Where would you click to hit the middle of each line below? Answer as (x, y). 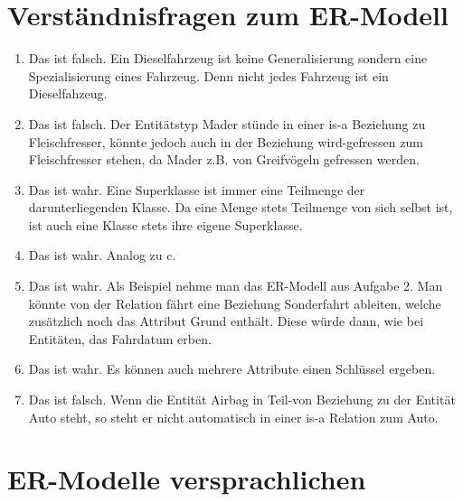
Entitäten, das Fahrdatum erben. (120, 338)
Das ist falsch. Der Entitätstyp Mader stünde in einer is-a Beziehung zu (227, 123)
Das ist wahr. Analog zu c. (102, 255)
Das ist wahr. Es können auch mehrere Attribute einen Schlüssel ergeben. (232, 369)
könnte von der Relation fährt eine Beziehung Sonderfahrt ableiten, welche (235, 303)
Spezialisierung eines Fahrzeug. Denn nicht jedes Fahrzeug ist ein (208, 75)
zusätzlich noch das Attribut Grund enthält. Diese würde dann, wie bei (226, 321)
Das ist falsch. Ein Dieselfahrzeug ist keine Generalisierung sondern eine (228, 58)
